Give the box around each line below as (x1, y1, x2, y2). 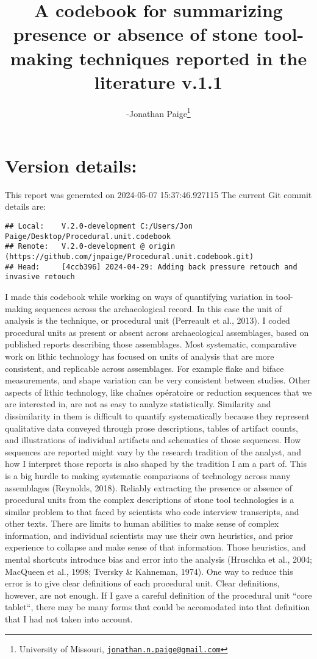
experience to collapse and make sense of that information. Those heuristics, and (5, 541, 306, 554)
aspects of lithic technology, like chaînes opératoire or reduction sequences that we (5, 385, 312, 398)
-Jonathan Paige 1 (126, 105, 191, 119)
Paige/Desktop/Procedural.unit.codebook (5, 232, 171, 241)
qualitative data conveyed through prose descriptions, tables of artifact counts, (5, 421, 298, 434)
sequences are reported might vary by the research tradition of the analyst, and (5, 445, 301, 458)
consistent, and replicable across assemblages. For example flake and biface (5, 362, 284, 374)
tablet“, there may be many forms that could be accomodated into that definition (5, 600, 310, 613)
